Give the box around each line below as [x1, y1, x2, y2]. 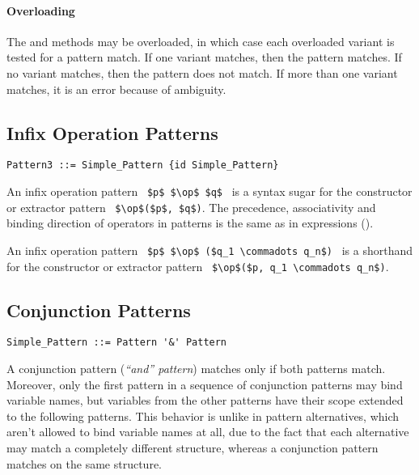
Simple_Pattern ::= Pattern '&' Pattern [6, 337, 227, 349]
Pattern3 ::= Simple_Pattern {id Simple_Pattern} [6, 159, 279, 172]
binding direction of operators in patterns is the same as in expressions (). [6, 214, 374, 231]
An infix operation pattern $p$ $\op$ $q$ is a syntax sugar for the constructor [6, 183, 413, 200]
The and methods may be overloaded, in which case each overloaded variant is [6, 32, 395, 49]
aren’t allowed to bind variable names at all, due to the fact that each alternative [6, 423, 409, 440]
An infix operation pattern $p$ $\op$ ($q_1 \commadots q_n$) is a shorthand [6, 241, 413, 258]
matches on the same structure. [6, 455, 162, 472]
